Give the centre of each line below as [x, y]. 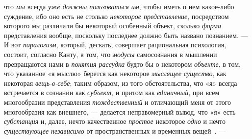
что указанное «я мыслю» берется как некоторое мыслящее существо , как [115, 73]
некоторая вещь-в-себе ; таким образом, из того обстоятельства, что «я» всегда [121, 83]
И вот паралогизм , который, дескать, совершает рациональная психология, [115, 45]
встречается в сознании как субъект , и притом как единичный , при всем [112, 92]
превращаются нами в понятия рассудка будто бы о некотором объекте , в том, [122, 64]
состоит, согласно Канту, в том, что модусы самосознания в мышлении [111, 54]
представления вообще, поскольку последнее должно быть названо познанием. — [126, 35]
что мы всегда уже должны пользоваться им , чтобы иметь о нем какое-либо [119, 6]
